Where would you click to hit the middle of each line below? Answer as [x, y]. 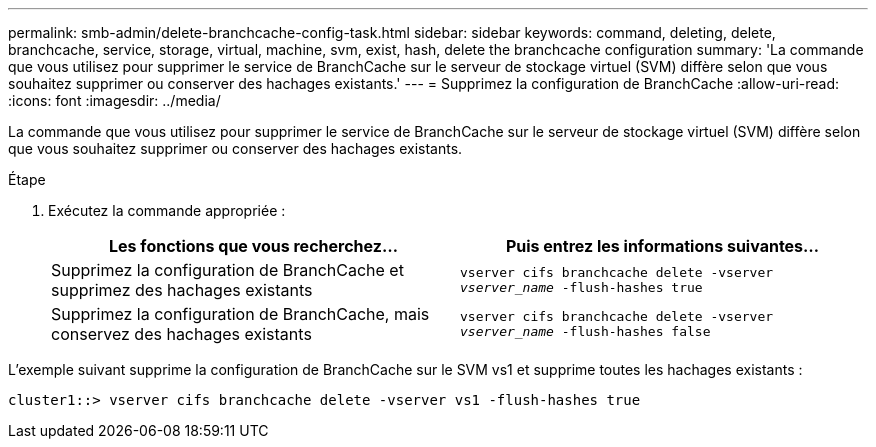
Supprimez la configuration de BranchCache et [227, 270]
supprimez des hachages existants [182, 290]
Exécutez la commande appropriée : [167, 210]
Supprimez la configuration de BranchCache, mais [240, 314]
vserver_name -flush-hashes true [581, 287]
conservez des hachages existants [181, 334]
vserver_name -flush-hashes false [585, 331]
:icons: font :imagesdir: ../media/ [114, 100]
